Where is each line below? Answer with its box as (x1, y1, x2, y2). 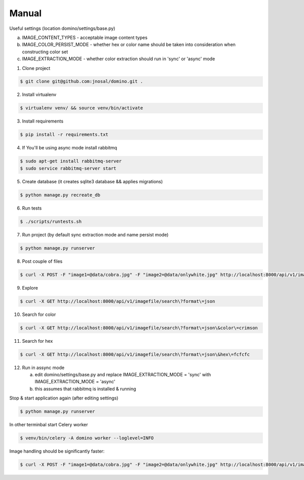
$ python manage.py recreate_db (20, 192, 101, 197)
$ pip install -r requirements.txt (20, 132, 108, 138)
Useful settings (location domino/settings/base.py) (9, 25, 116, 31)
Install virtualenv (22, 92, 57, 98)
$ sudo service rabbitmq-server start (20, 165, 117, 171)
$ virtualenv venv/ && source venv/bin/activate (20, 105, 143, 111)
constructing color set (22, 49, 68, 55)
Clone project (22, 65, 51, 71)
